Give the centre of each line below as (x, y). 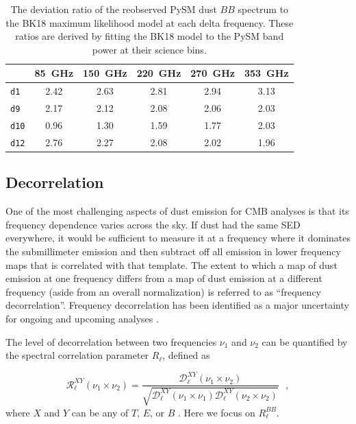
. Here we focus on (217, 412)
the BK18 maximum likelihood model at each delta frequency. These (150, 22)
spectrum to (263, 9)
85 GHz (54, 73)
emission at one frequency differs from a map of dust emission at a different (164, 278)
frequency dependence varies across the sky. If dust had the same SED (153, 224)
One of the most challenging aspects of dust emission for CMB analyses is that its (177, 211)
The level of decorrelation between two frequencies (111, 341)
